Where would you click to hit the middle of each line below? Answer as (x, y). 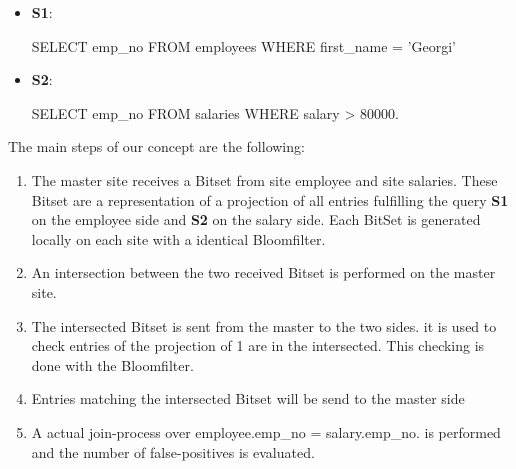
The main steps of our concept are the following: (156, 146)
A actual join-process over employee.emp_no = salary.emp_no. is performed (266, 431)
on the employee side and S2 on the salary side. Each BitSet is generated (256, 219)
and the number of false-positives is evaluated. (173, 451)
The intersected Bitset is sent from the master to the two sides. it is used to (264, 325)
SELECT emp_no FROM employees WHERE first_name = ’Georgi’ (244, 45)
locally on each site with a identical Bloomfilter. (178, 238)
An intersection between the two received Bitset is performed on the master (263, 272)
